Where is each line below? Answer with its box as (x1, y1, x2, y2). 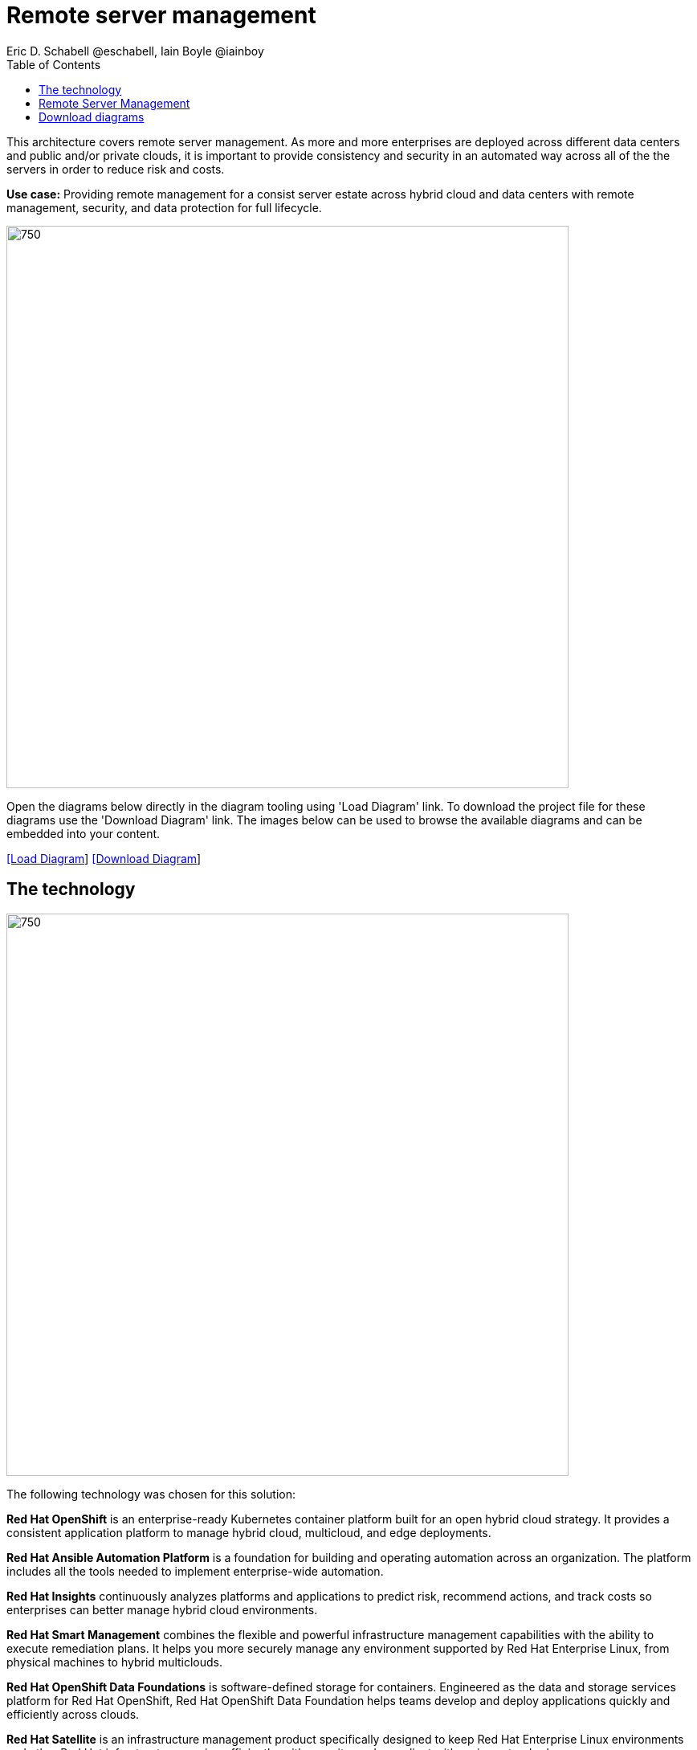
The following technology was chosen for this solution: (6, 1486, 296, 1501)
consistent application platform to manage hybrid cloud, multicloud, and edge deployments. (6, 1525, 491, 1539)
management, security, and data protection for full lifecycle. (6, 200, 322, 215)
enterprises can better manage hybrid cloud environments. (6, 1602, 318, 1617)
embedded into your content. (6, 826, 161, 840)
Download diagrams (39, 109, 145, 124)
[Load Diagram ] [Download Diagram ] (6, 851, 202, 865)
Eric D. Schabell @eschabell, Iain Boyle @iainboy (6, 43, 264, 58)
